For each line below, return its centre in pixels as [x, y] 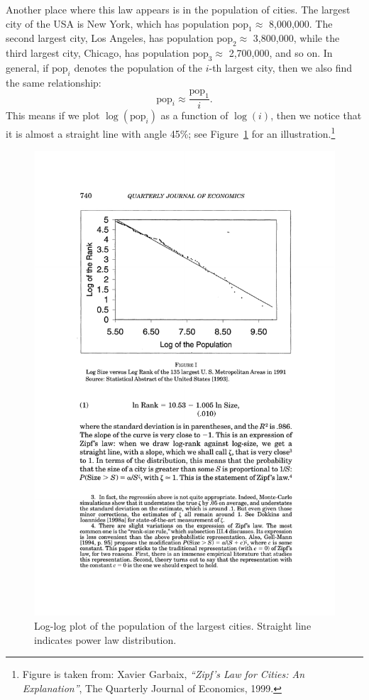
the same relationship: [54, 82]
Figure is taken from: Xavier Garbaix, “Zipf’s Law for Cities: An [164, 674]
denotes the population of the [138, 67]
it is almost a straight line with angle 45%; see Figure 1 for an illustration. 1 [171, 132]
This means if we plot [53, 115]
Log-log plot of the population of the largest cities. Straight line [173, 625]
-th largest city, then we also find [281, 67]
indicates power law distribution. [105, 639]
